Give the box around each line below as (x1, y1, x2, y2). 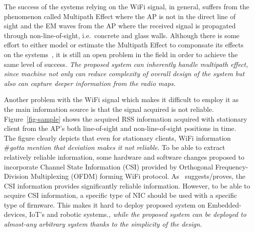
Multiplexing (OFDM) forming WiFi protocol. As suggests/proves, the (30, 171, 246, 181)
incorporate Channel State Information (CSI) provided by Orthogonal (4, 161, 213, 171)
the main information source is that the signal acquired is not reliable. (4, 104, 214, 114)
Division (4, 171, 29, 181)
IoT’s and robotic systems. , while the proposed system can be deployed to (29, 209, 247, 219)
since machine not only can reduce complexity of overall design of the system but (4, 68, 245, 79)
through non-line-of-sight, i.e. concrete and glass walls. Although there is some (4, 30, 240, 40)
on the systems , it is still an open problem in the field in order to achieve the (4, 49, 238, 59)
